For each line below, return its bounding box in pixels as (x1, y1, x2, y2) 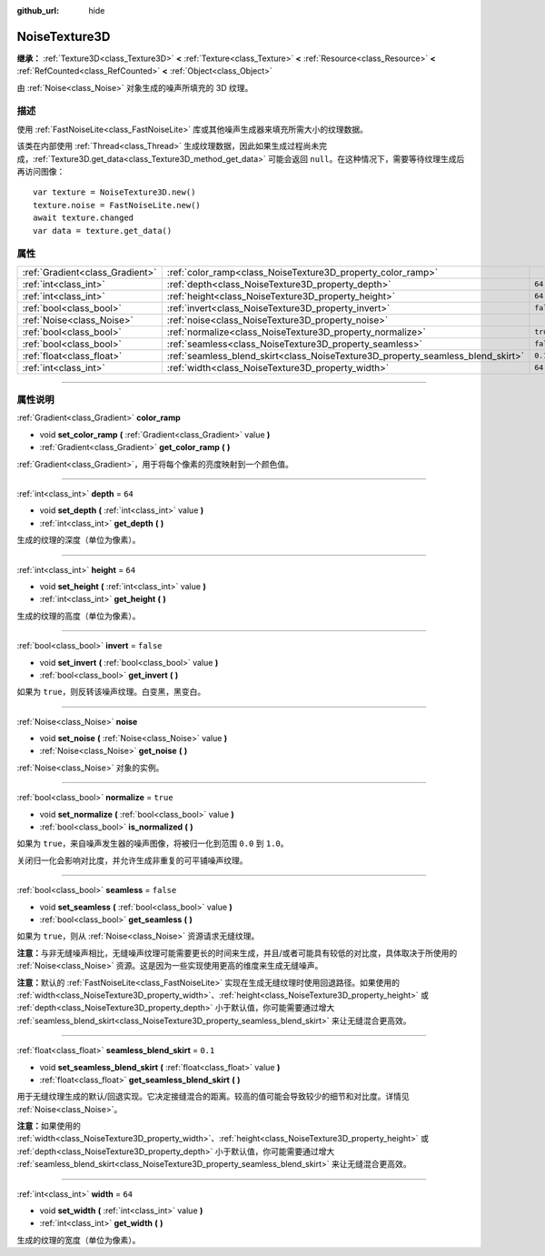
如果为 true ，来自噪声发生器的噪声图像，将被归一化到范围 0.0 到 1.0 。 (16, 838, 290, 849)
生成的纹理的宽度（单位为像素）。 (16, 1234, 141, 1245)
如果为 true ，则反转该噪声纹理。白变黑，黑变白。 (16, 687, 206, 698)
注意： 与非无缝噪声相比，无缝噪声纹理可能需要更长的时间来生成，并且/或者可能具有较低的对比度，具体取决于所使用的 (16, 947, 458, 959)
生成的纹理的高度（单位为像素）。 (16, 610, 141, 621)
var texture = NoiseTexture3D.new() (33, 187, 196, 197)
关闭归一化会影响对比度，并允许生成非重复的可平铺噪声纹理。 (16, 855, 248, 866)
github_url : (16, 5, 59, 15)
